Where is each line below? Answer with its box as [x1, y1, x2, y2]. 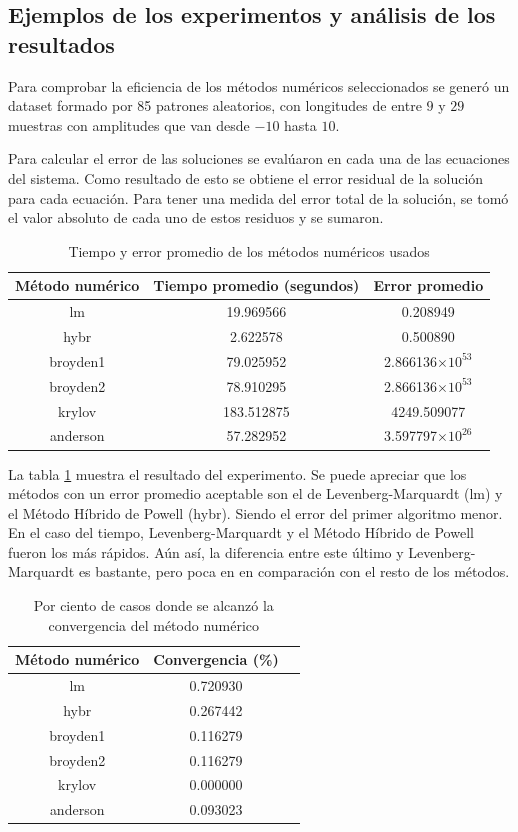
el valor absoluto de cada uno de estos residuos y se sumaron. [8, 207, 384, 228]
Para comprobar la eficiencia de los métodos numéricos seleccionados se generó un [8, 75, 510, 96]
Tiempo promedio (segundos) [153, 275, 360, 296]
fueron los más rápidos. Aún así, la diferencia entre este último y [8, 541, 404, 562]
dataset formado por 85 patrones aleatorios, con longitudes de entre [8, 95, 422, 116]
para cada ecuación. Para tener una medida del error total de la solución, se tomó [8, 187, 509, 208]
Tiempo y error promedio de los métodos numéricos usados [68, 240, 430, 261]
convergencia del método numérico [48, 614, 260, 635]
